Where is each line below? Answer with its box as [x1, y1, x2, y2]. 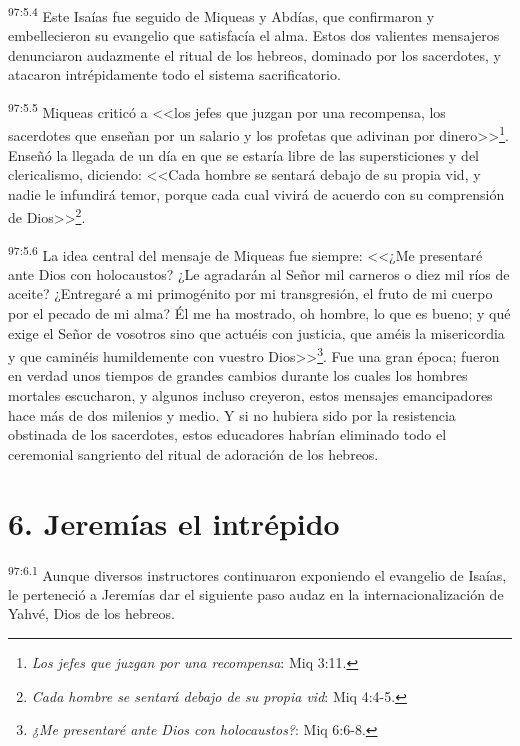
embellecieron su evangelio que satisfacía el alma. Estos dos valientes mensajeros [8, 25, 500, 46]
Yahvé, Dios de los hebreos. [8, 603, 175, 624]
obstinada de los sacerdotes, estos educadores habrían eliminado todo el [8, 424, 447, 445]
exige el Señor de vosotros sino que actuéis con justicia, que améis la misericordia [8, 322, 505, 343]
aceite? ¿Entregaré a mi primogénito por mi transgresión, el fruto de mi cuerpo [8, 283, 493, 304]
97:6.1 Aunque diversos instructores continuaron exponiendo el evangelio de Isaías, [8, 561, 507, 585]
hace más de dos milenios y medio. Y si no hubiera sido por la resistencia [8, 404, 456, 425]
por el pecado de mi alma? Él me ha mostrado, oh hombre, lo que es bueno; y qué [8, 303, 511, 323]
